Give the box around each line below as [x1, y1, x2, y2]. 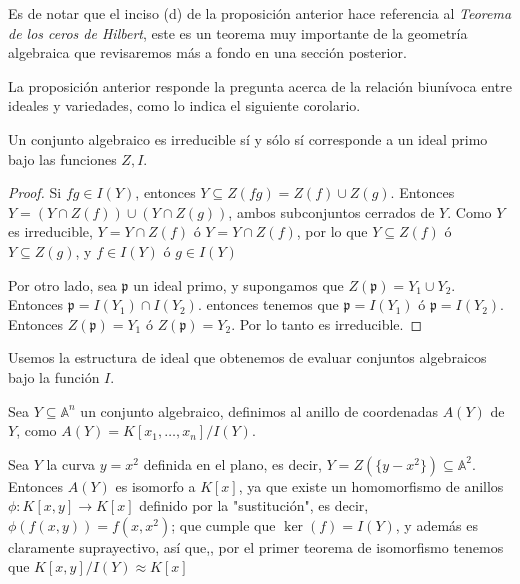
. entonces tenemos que [197, 294, 339, 315]
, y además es [395, 514, 478, 535]
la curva [46, 453, 96, 474]
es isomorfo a [115, 475, 196, 496]
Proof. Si [8, 182, 62, 203]
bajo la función [8, 366, 100, 387]
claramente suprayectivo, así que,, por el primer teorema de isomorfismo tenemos [8, 536, 504, 557]
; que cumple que [171, 514, 276, 535]
